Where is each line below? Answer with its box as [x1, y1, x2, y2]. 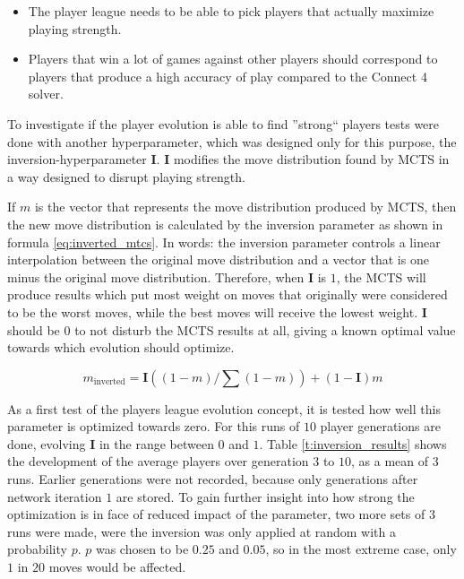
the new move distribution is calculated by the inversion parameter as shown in [7, 214, 443, 233]
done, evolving [7, 434, 86, 453]
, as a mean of [351, 452, 429, 471]
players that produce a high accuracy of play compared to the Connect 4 [28, 66, 427, 85]
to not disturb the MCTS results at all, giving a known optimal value [74, 320, 456, 339]
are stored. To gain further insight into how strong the [116, 487, 415, 506]
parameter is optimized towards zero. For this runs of [7, 417, 300, 436]
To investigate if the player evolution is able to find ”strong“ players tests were [7, 114, 440, 133]
